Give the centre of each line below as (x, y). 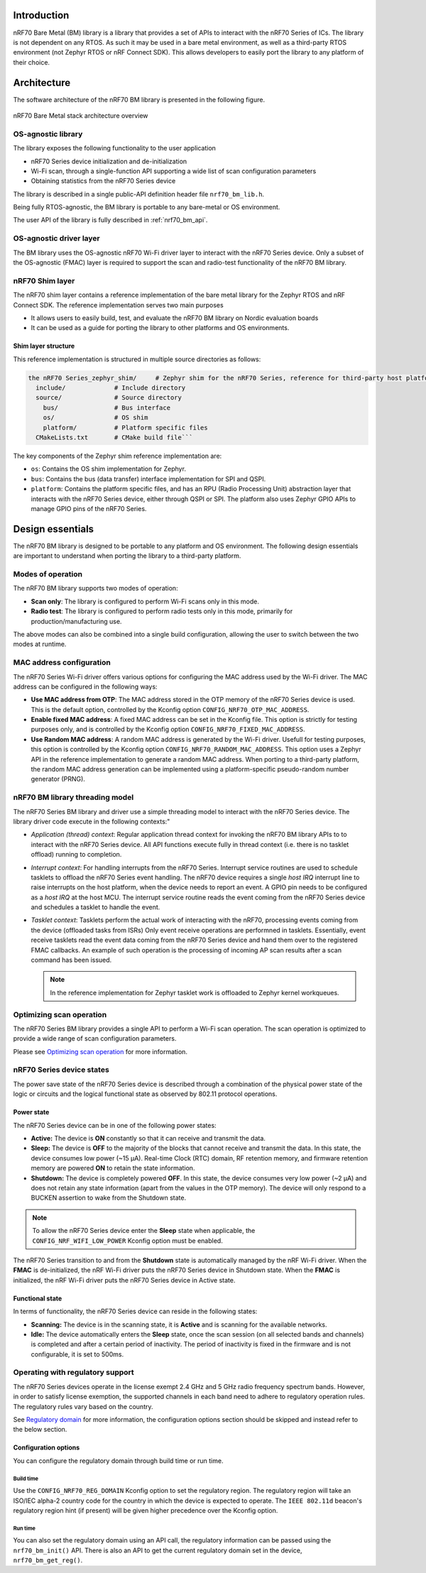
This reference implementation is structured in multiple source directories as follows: (137, 359)
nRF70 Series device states (61, 1070)
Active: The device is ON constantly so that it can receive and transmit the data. (148, 1139)
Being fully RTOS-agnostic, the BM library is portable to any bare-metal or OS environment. (147, 207)
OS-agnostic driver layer (56, 239)
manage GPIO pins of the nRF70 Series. (89, 508)
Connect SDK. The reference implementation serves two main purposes (118, 305)
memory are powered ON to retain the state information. (113, 1168)
